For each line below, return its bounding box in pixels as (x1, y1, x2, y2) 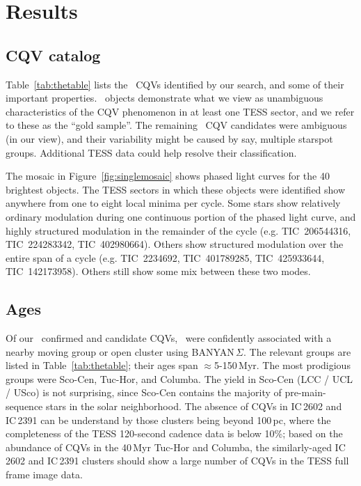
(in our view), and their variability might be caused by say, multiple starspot (6, 131, 333, 146)
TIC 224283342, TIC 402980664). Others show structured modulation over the (6, 237, 344, 251)
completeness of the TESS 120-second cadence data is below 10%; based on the (6, 426, 343, 441)
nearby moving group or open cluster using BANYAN (6, 344, 234, 359)
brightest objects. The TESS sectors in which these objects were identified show (6, 182, 346, 196)
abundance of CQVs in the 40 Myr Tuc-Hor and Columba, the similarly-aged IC (6, 439, 346, 454)
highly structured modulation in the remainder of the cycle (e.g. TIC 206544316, (6, 223, 351, 237)
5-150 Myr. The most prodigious (214, 358, 351, 373)
